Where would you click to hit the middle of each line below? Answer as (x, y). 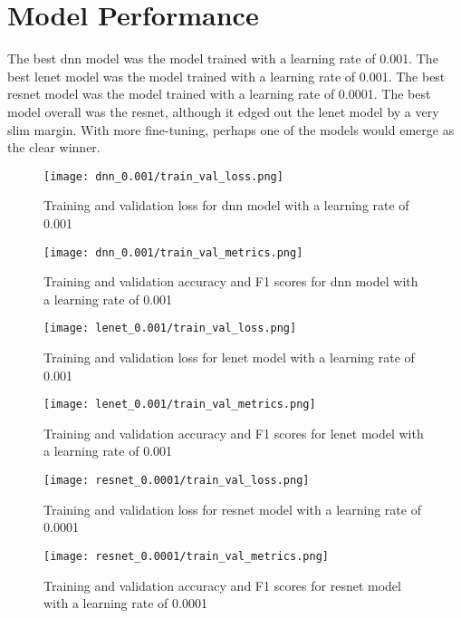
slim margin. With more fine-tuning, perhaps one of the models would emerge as (231, 129)
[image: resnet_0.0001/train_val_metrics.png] (186, 556)
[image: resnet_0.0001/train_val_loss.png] (177, 481)
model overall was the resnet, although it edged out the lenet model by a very (223, 111)
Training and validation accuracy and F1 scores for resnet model (222, 585)
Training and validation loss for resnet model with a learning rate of (232, 509)
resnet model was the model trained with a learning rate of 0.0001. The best (219, 94)
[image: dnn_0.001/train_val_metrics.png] (173, 252)
